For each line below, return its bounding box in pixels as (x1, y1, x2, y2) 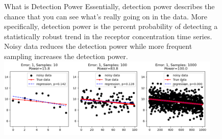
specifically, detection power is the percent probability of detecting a (4, 21, 218, 32)
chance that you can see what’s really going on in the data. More (4, 11, 208, 21)
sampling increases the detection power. (4, 50, 128, 61)
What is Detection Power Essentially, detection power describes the (4, 1, 215, 11)
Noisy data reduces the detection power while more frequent (4, 41, 192, 51)
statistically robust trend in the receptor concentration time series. (4, 31, 212, 41)
